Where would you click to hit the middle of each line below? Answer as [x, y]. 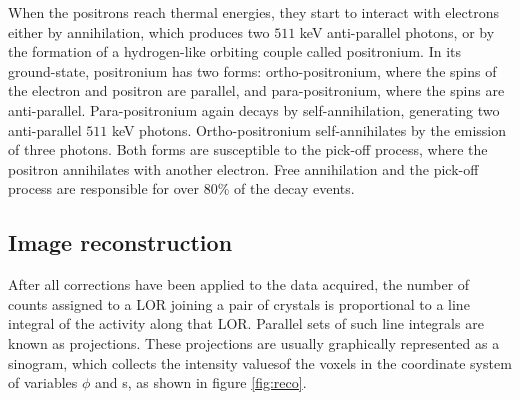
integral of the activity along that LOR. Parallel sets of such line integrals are [246, 323]
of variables [43, 382]
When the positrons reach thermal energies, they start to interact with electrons [254, 12]
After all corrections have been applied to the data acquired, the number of [239, 284]
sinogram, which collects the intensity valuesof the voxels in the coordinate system [260, 362]
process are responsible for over [104, 188]
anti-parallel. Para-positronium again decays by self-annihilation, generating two [254, 109]
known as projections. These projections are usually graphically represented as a [254, 342]
